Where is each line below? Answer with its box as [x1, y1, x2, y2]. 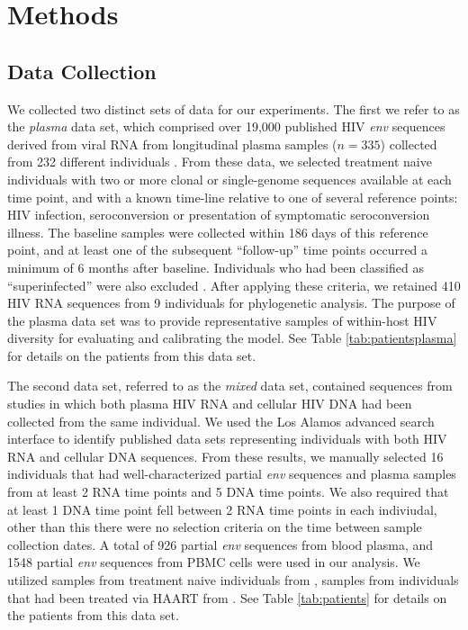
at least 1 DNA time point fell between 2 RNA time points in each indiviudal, [7, 499, 437, 518]
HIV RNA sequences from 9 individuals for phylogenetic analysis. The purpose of [7, 293, 455, 312]
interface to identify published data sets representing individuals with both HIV [7, 429, 447, 448]
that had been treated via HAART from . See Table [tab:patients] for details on [7, 588, 447, 607]
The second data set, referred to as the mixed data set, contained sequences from [7, 376, 453, 395]
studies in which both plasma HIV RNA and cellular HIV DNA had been [7, 394, 412, 413]
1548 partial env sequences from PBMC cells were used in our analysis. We [7, 553, 420, 571]
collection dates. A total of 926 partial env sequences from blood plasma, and [7, 535, 434, 553]
